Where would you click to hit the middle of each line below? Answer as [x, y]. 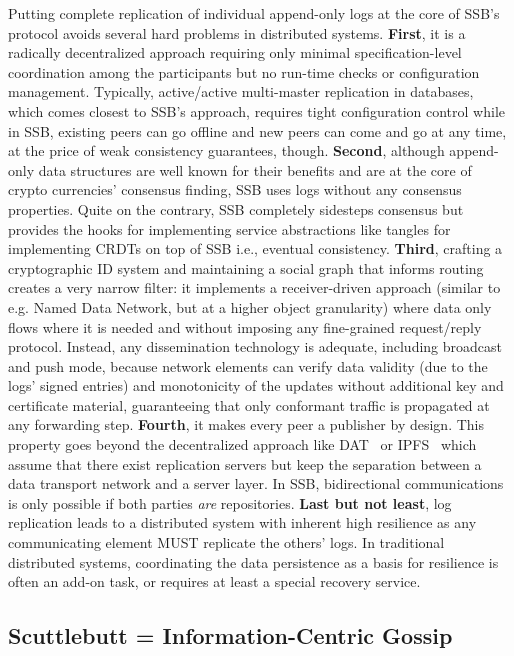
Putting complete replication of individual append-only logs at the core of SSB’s [254, 13]
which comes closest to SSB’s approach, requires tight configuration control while [256, 110]
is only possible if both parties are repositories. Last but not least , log [230, 502]
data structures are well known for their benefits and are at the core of [255, 169]
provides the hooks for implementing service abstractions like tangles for [229, 228]
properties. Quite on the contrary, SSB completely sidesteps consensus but [236, 208]
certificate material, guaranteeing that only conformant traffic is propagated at [249, 404]
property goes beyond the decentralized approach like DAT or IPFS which [242, 444]
